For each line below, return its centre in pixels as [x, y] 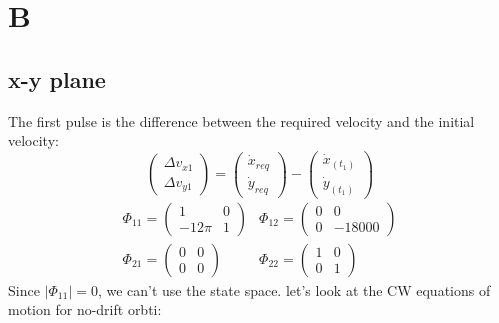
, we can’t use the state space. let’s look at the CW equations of [294, 289]
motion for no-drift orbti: [85, 309]
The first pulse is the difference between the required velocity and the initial [241, 120]
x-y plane [57, 78]
